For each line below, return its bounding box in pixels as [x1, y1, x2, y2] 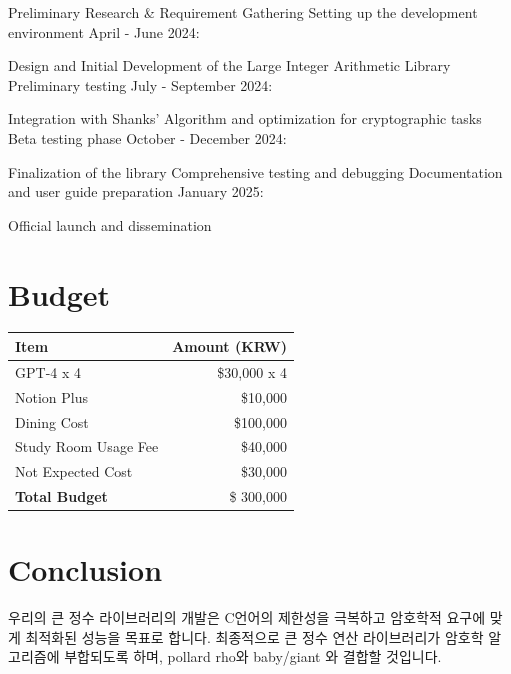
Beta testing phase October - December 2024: [8, 127, 287, 148]
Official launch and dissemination [8, 214, 212, 235]
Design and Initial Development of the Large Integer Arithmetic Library [8, 55, 451, 76]
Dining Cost [15, 411, 89, 432]
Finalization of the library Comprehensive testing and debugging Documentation [8, 161, 503, 182]
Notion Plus [15, 386, 89, 407]
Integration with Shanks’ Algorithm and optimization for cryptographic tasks [8, 108, 482, 129]
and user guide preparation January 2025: [8, 181, 264, 202]
